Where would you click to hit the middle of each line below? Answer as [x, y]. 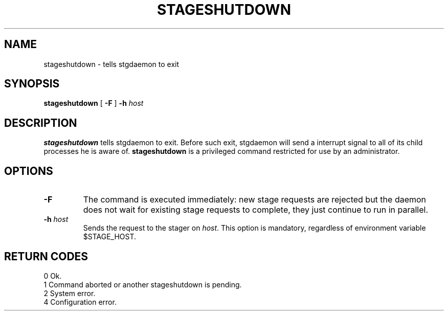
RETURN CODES [46, 256]
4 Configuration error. [80, 302]
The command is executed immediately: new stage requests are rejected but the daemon [255, 200]
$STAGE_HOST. [110, 237]
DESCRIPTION [41, 123]
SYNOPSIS [32, 84]
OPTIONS [29, 171]
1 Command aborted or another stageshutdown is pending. [143, 284]
